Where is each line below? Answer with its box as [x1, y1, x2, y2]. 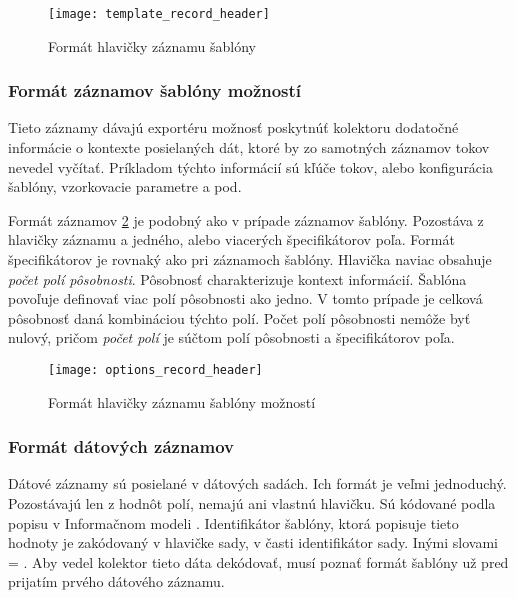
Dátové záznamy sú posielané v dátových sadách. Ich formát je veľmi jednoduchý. [8, 473, 507, 494]
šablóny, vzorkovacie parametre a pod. [8, 176, 242, 197]
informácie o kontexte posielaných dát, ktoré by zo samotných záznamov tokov [8, 137, 490, 158]
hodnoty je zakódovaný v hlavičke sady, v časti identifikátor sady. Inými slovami [8, 532, 498, 553]
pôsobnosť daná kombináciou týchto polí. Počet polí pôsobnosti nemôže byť [8, 307, 471, 328]
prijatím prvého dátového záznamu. [8, 571, 225, 592]
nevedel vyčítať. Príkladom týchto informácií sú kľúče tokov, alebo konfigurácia [8, 156, 493, 177]
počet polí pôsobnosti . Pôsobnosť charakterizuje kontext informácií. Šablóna [8, 268, 467, 289]
